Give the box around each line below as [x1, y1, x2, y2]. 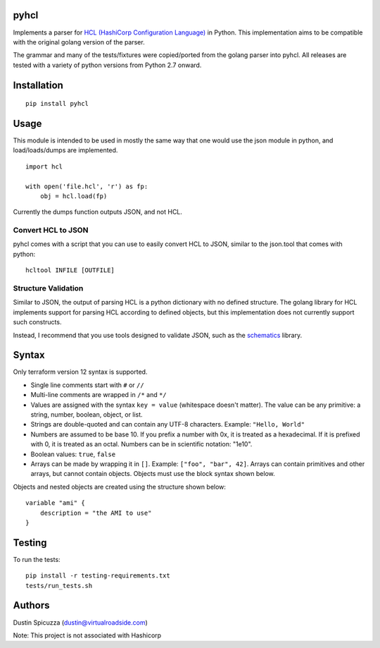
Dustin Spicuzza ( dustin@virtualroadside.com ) [13, 618, 148, 627]
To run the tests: [13, 555, 61, 563]
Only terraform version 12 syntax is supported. [13, 367, 148, 377]
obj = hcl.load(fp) [39, 192, 108, 200]
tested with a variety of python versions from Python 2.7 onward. [13, 61, 202, 69]
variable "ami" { [25, 499, 85, 507]
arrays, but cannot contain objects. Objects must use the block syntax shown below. [30, 470, 275, 478]
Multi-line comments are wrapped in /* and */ [30, 391, 167, 399]
